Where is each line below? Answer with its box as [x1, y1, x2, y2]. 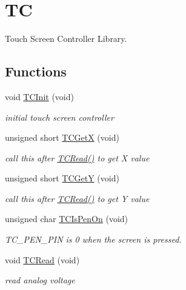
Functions [5, 62, 67, 81]
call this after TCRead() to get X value [5, 151, 150, 164]
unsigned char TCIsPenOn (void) [5, 212, 128, 225]
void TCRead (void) [5, 253, 80, 266]
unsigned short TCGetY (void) [5, 172, 119, 184]
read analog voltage [5, 274, 75, 286]
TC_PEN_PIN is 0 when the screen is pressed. [5, 233, 182, 246]
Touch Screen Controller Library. [5, 32, 127, 45]
